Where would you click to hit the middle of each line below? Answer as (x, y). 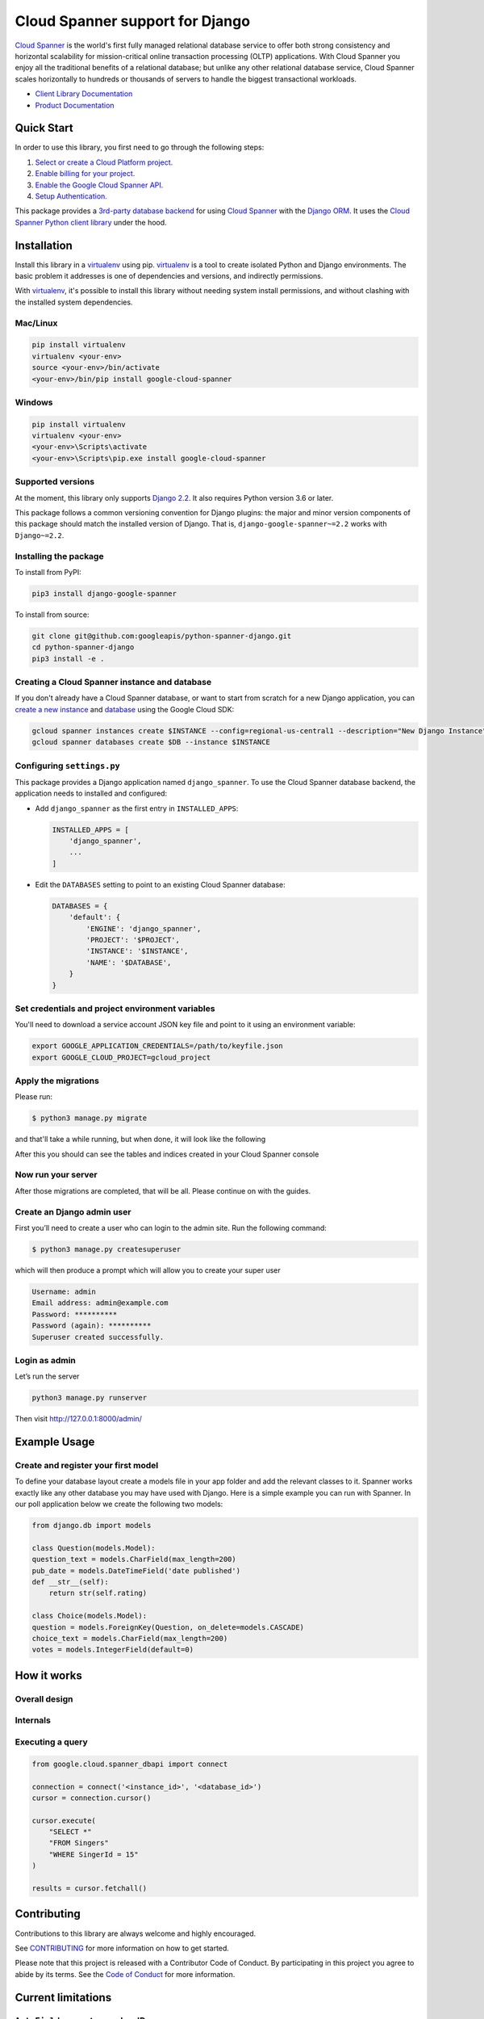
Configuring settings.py (67, 766)
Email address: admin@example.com (100, 1303)
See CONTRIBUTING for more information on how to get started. (122, 1948)
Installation (44, 245)
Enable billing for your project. (85, 174)
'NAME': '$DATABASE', (129, 962)
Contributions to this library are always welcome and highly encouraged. (136, 1933)
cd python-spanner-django (83, 647)
